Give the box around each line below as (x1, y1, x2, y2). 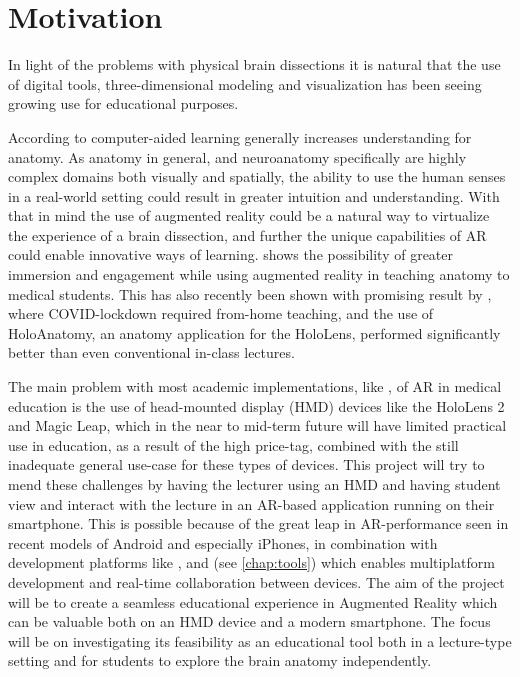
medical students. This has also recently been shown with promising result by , (8, 283, 492, 304)
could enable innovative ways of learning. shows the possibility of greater (8, 244, 454, 265)
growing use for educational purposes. (8, 93, 239, 114)
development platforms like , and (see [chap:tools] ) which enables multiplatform (8, 552, 495, 573)
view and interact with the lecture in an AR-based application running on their (8, 493, 495, 514)
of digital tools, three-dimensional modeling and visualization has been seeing (8, 73, 482, 94)
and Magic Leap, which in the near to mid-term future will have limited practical (8, 415, 507, 436)
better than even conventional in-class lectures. (8, 342, 295, 363)
